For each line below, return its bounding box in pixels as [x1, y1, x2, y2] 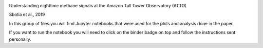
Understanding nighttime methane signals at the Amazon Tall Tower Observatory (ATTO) [9, 3, 187, 8]
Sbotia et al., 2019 [9, 12, 45, 17]
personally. [9, 36, 32, 42]
